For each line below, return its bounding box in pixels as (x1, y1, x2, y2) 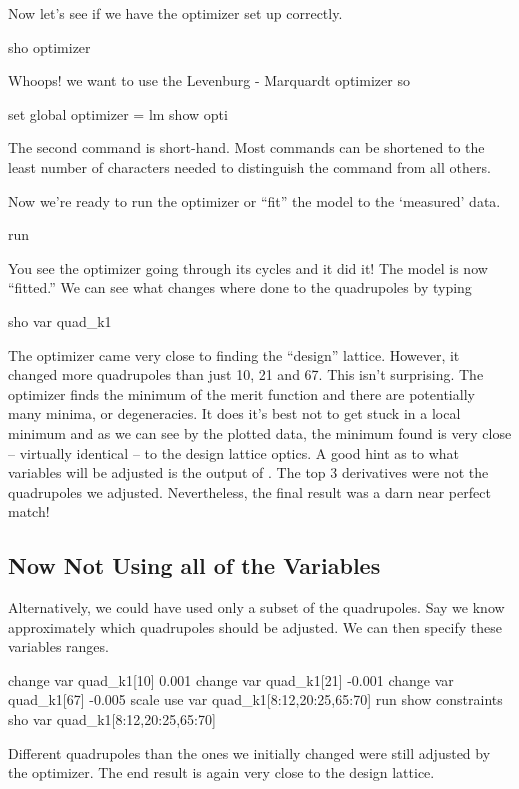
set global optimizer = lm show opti (8, 103, 228, 124)
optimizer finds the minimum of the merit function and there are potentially (8, 383, 475, 404)
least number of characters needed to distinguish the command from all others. (8, 156, 491, 177)
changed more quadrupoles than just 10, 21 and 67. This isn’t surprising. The (8, 364, 484, 385)
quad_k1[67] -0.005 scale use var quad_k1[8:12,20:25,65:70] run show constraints (8, 689, 503, 710)
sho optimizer (8, 36, 91, 57)
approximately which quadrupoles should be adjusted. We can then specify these (8, 616, 503, 637)
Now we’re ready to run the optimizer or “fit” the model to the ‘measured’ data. (8, 190, 501, 211)
